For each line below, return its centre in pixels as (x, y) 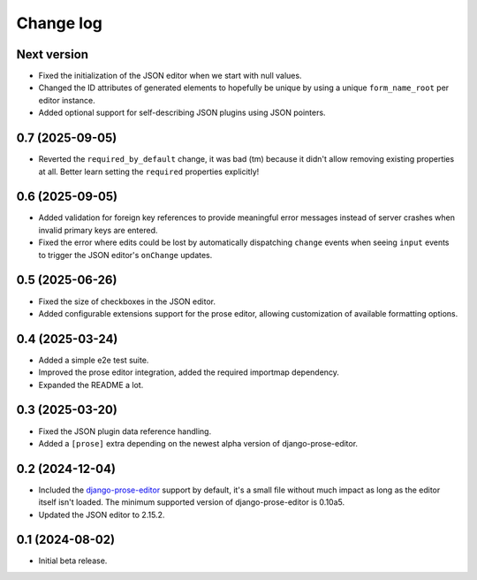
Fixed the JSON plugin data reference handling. (125, 431)
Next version (52, 54)
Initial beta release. (73, 561)
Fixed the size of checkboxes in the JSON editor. (127, 301)
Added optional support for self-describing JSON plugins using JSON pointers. (182, 113)
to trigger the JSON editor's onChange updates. (125, 255)
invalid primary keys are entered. (98, 230)
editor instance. (67, 100)
